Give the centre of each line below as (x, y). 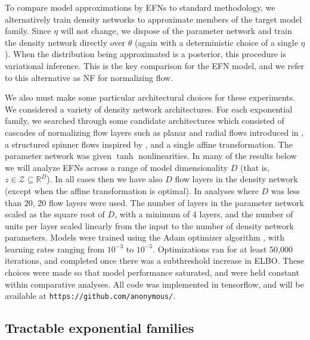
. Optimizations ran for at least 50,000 (223, 249)
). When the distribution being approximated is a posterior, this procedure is (146, 54)
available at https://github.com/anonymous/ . (90, 296)
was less (285, 190)
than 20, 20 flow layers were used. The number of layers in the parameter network (154, 202)
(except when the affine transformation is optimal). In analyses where (132, 190)
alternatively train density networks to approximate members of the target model (154, 19)
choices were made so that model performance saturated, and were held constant (152, 272)
